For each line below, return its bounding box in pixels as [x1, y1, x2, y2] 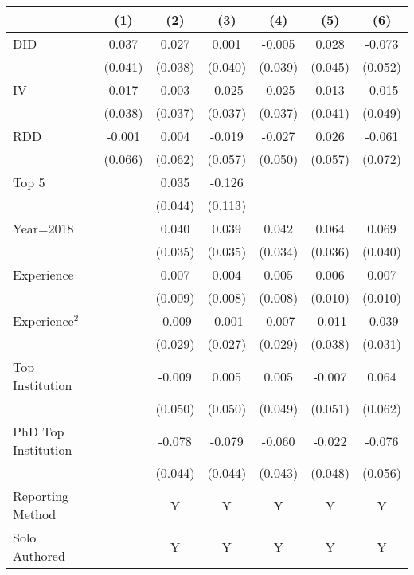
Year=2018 [13, 219, 74, 237]
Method [13, 505, 57, 523]
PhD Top [13, 422, 64, 440]
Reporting [13, 487, 69, 505]
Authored [13, 546, 65, 565]
